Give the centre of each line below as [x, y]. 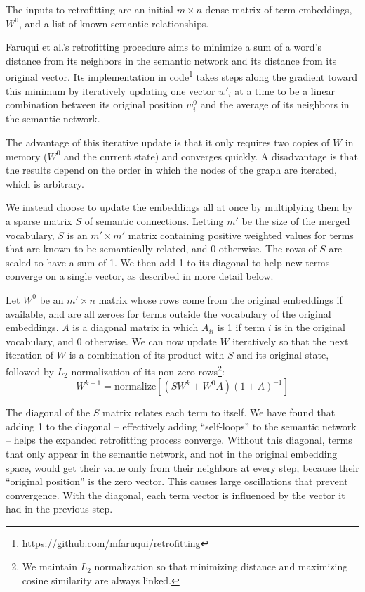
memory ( [27, 156]
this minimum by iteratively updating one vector [111, 90]
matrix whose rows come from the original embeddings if [220, 299]
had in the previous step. [59, 509]
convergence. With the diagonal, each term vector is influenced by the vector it [175, 495]
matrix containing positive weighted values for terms [241, 234]
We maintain [49, 566]
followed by [30, 371]
